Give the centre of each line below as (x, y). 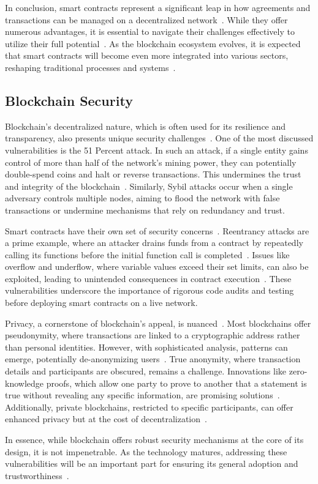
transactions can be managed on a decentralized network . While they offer (146, 19)
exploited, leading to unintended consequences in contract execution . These (148, 278)
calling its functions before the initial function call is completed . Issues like (147, 254)
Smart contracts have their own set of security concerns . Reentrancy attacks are (157, 230)
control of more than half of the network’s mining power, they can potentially (151, 162)
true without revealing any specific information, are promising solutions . (142, 395)
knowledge (24, 383)
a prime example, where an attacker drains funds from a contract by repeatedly (154, 243)
